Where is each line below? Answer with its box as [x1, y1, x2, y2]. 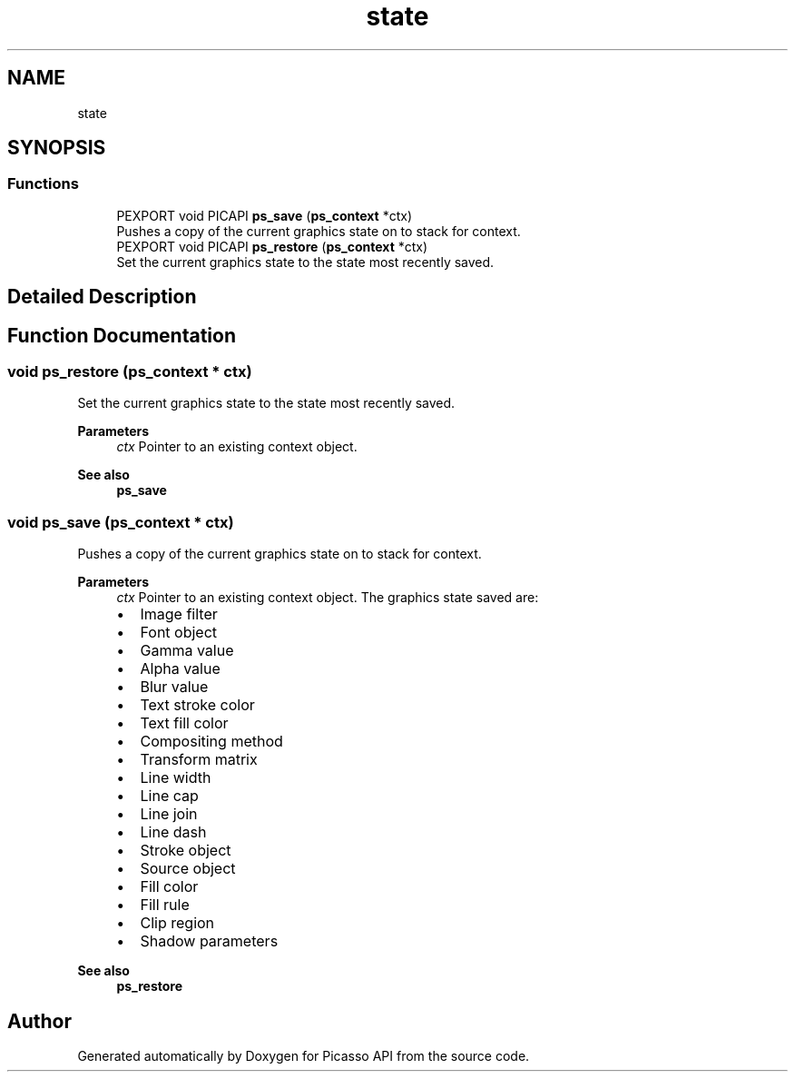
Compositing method [140, 732, 283, 751]
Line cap [140, 787, 199, 806]
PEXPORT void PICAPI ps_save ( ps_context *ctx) [116, 207, 413, 223]
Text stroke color [140, 696, 255, 715]
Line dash [140, 823, 207, 842]
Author [7, 1009, 72, 1033]
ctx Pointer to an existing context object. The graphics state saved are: [116, 589, 539, 606]
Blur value [140, 678, 209, 697]
